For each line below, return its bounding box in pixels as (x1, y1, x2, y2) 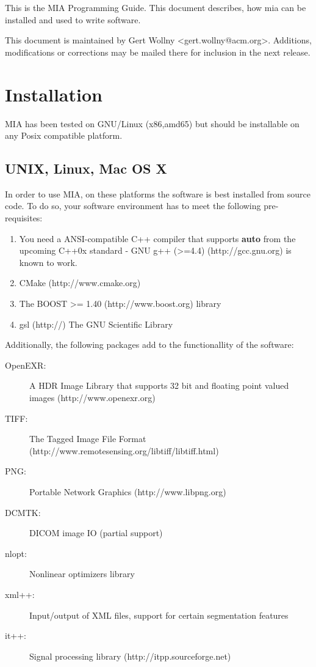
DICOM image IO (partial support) (29, 526, 163, 539)
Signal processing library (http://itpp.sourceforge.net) (29, 649, 231, 662)
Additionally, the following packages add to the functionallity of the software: (5, 338, 294, 351)
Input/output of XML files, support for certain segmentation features (29, 608, 289, 621)
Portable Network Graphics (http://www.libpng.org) (29, 485, 226, 498)
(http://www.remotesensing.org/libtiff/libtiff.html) (29, 444, 219, 457)
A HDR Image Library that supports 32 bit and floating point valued (29, 379, 289, 392)
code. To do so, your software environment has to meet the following (5, 199, 261, 212)
